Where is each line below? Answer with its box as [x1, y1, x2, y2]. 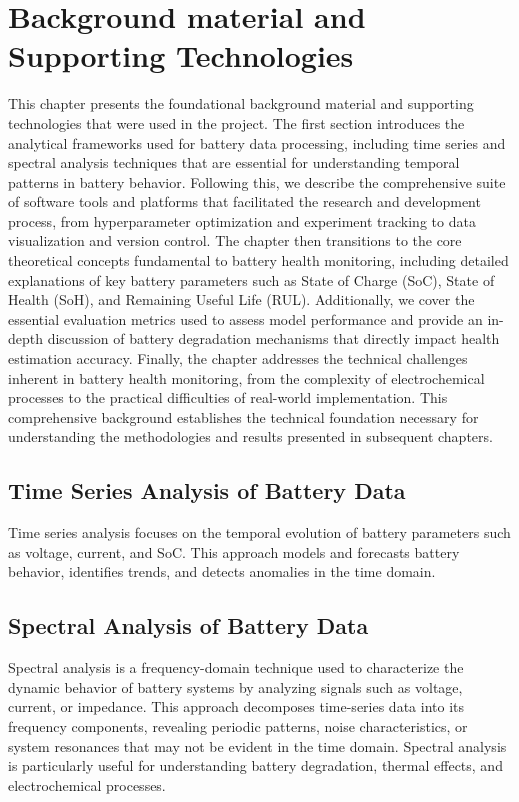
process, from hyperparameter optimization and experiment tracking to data [8, 210, 476, 231]
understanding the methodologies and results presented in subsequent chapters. [8, 426, 493, 447]
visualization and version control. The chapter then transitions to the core [8, 230, 462, 251]
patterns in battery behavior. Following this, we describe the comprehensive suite [8, 171, 506, 192]
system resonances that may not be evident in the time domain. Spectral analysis [8, 735, 507, 756]
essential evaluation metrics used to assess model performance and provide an [8, 308, 483, 329]
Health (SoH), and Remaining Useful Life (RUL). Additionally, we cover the [8, 289, 475, 310]
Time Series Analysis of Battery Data [8, 475, 406, 506]
